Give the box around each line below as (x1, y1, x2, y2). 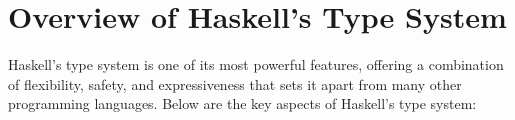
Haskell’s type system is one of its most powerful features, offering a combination (8, 54, 504, 75)
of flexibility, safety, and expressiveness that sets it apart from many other (8, 73, 462, 94)
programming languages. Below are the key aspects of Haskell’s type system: (8, 93, 477, 114)
